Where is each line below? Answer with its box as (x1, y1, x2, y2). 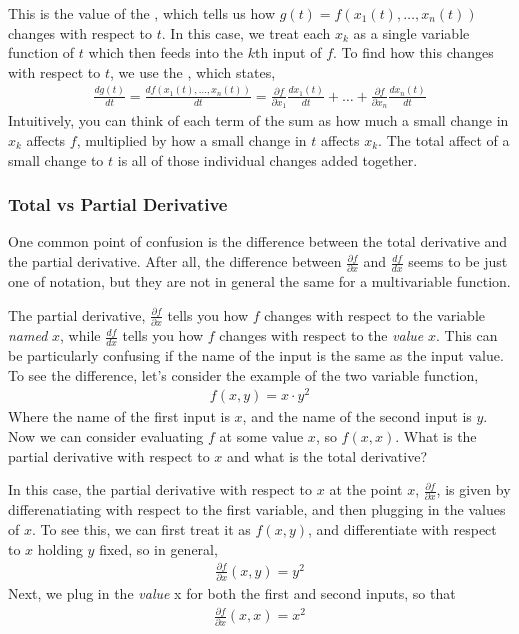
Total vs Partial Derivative (8, 192, 228, 217)
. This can (435, 325, 498, 346)
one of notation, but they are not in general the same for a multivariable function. (8, 271, 511, 292)
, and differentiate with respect (308, 519, 497, 540)
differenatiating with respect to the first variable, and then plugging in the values (8, 499, 506, 520)
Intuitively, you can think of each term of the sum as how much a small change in (8, 110, 509, 131)
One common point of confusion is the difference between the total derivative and (8, 231, 508, 252)
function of (8, 42, 75, 63)
